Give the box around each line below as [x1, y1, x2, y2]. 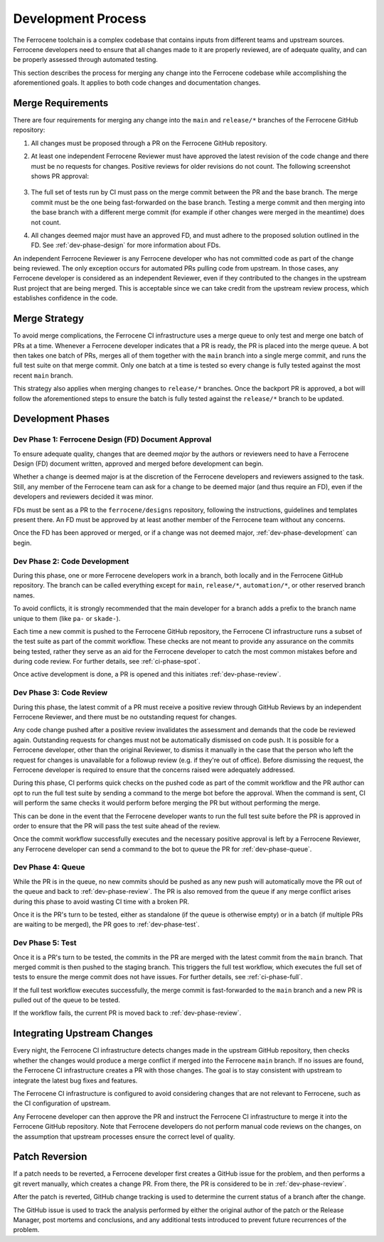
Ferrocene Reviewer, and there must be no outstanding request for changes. [13, 712, 238, 721]
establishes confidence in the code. [13, 294, 118, 303]
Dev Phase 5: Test [13, 938, 78, 948]
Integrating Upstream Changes [13, 1028, 153, 1040]
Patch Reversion [13, 1151, 87, 1163]
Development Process [13, 11, 146, 26]
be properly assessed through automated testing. [13, 56, 158, 64]
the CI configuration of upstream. [13, 1099, 111, 1107]
